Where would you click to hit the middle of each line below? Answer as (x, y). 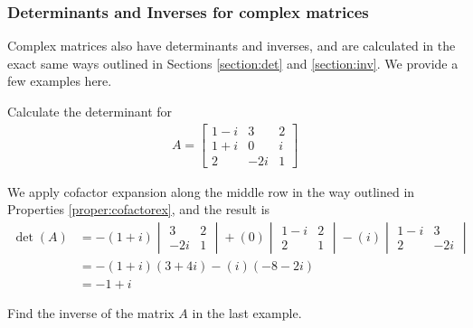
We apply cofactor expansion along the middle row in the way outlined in (211, 191)
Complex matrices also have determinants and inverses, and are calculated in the (232, 46)
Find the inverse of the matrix (91, 313)
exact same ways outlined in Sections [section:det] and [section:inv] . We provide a (233, 63)
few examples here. (60, 81)
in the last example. (247, 313)
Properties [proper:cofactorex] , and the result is (139, 209)
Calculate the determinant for (90, 111)
